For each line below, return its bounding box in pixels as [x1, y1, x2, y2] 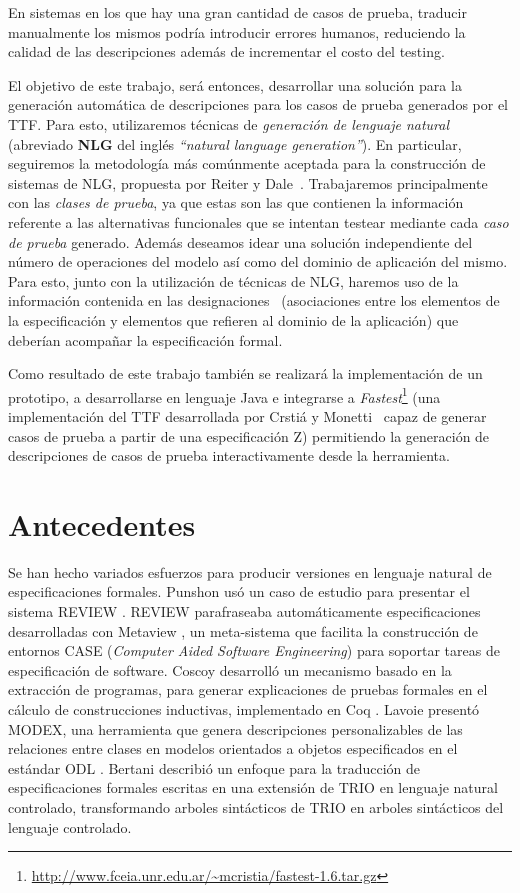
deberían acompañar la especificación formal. [8, 329, 283, 350]
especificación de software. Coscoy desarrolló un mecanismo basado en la [8, 659, 452, 680]
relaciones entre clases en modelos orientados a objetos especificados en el [8, 738, 458, 759]
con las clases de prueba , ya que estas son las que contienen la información [8, 192, 464, 213]
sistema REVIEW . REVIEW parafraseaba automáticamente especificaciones [8, 601, 481, 622]
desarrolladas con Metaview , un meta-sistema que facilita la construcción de [8, 620, 478, 641]
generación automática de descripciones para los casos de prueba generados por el [8, 94, 508, 115]
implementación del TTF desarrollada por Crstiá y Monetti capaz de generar [8, 405, 487, 426]
